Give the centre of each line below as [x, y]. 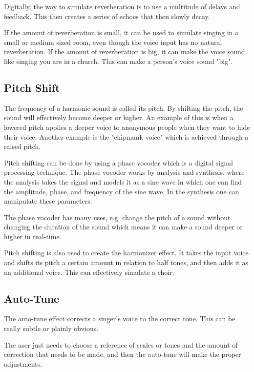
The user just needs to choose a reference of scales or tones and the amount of [121, 344]
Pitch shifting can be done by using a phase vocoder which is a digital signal [118, 162]
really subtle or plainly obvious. [51, 328]
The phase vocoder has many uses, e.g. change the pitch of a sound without [117, 217]
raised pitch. [22, 146]
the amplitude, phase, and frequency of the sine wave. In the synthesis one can [122, 191]
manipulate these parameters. [48, 201]
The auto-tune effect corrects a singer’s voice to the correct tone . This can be [120, 319]
